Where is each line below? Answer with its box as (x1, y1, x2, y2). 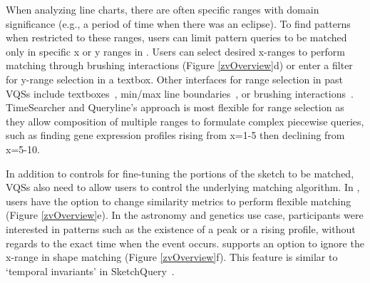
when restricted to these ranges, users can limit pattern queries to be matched (6, 30, 347, 45)
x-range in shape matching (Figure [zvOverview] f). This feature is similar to (6, 249, 338, 264)
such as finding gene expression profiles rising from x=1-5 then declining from (6, 128, 345, 143)
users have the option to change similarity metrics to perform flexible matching (6, 193, 351, 208)
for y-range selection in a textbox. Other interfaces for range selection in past (6, 71, 344, 86)
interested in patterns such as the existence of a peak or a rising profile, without (6, 221, 356, 236)
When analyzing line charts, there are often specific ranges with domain (6, 2, 319, 16)
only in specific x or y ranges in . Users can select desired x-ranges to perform (6, 43, 345, 58)
